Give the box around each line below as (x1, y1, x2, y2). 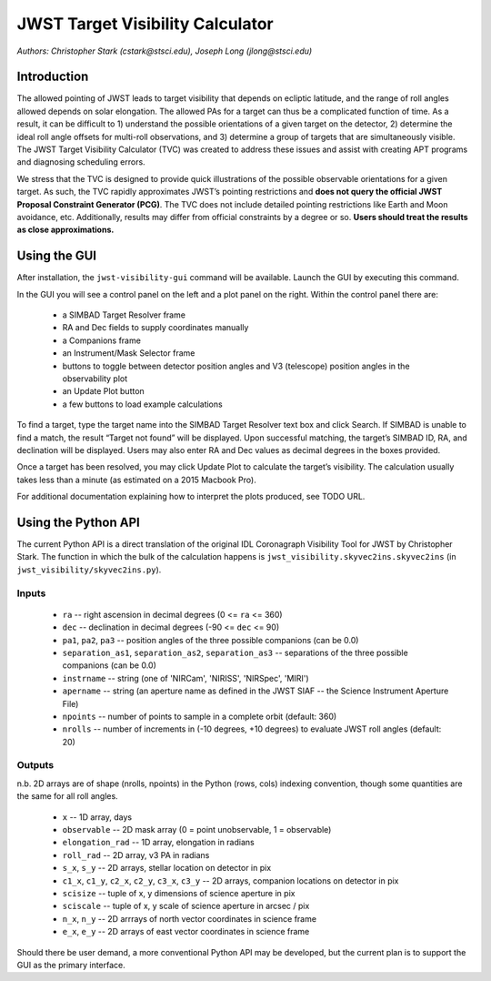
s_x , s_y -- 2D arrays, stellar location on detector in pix (62, 863, 272, 874)
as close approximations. (16, 224, 115, 236)
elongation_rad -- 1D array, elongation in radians (62, 837, 255, 848)
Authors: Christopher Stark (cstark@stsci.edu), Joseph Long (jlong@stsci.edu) (16, 46, 313, 56)
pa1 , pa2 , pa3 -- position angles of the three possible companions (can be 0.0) (62, 634, 359, 645)
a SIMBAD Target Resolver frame (62, 309, 186, 320)
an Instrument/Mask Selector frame (62, 348, 195, 359)
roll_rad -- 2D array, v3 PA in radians (62, 849, 210, 860)
